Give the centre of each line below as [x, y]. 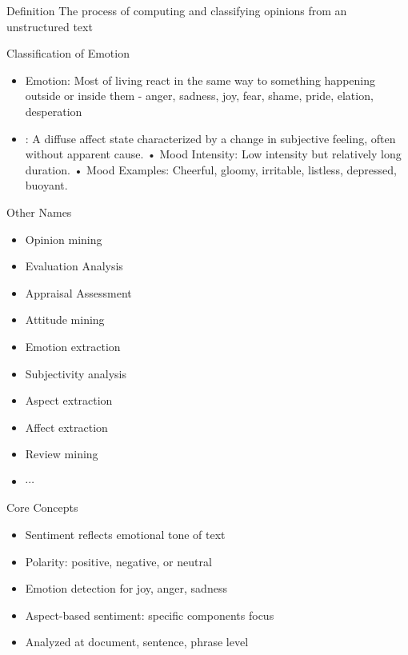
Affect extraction [66, 427]
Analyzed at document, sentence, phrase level [137, 642]
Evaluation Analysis [74, 266]
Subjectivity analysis [76, 373]
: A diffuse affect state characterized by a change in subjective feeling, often [210, 138]
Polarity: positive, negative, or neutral [118, 561]
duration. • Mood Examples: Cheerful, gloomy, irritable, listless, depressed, [211, 169]
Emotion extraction [73, 346]
